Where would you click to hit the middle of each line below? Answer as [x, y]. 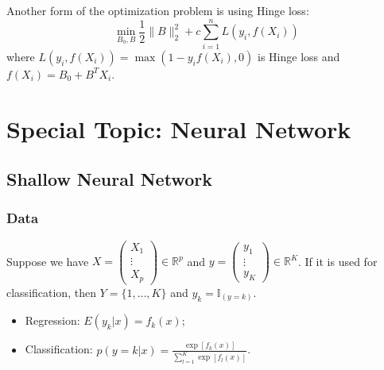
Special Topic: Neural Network [179, 128]
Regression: [52, 320]
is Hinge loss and [299, 56]
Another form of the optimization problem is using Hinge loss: [158, 10]
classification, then [51, 292]
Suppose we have [48, 261]
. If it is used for [338, 261]
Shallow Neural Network [109, 179]
